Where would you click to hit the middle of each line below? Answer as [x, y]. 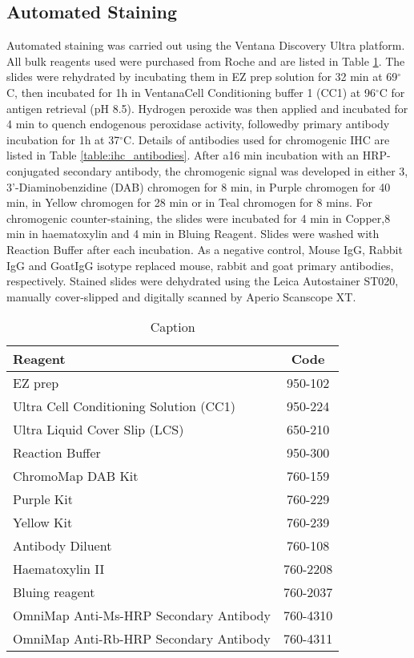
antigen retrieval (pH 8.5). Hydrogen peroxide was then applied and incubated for [207, 108]
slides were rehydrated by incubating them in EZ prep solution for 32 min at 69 [202, 77]
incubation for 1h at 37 [63, 139]
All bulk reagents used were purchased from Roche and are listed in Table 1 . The [206, 61]
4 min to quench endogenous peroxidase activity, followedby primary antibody [198, 124]
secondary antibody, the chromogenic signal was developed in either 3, [236, 170]
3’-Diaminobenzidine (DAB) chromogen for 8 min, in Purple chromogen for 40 [199, 186]
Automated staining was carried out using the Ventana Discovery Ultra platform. [206, 45]
